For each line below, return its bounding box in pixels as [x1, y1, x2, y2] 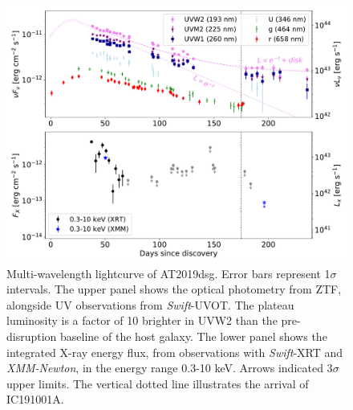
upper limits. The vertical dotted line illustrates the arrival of [6, 375, 309, 392]
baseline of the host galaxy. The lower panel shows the [60, 327, 327, 344]
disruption [6, 327, 57, 344]
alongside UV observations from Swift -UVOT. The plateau [6, 296, 294, 313]
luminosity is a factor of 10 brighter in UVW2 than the [6, 312, 278, 329]
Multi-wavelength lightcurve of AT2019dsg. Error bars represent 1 [6, 264, 331, 281]
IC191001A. [6, 391, 64, 408]
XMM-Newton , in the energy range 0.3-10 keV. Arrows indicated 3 [6, 359, 333, 376]
